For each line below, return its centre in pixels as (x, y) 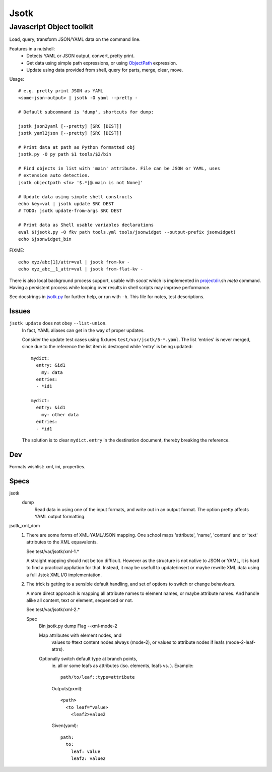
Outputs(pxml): (67, 688)
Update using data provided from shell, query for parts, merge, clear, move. (105, 70)
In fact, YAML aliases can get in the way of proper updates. (83, 330)
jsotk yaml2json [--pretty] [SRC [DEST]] (70, 133)
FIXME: (17, 250)
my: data (52, 372)
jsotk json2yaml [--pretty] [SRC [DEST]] (70, 126)
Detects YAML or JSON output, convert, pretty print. (81, 56)
